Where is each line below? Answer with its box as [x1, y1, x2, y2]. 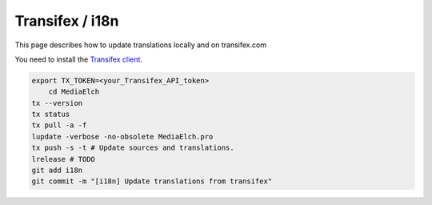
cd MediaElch [48, 87, 100, 96]
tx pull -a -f [31, 121, 87, 130]
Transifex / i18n [14, 12, 119, 30]
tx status [31, 110, 70, 119]
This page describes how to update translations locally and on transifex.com [14, 40, 267, 50]
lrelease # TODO [31, 155, 96, 163]
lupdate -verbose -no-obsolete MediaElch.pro [31, 132, 214, 141]
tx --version [31, 98, 83, 107]
